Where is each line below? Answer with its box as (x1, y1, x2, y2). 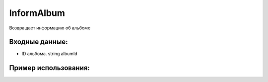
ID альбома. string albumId (21, 51, 78, 57)
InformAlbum (9, 7, 66, 18)
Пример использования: (9, 64, 90, 72)
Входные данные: (9, 38, 68, 46)
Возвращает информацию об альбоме (9, 25, 91, 31)
